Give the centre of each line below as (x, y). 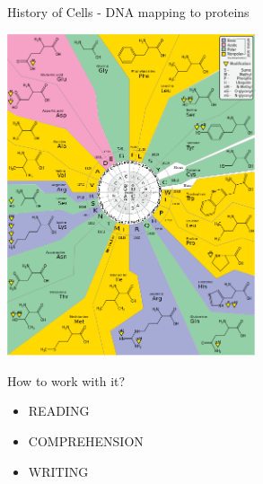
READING (59, 411)
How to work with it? (66, 380)
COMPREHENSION (86, 440)
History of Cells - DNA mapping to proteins (128, 12)
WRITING (58, 471)
